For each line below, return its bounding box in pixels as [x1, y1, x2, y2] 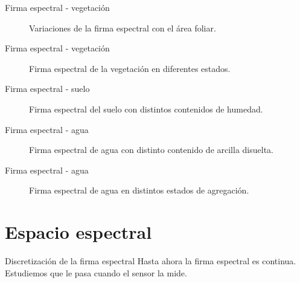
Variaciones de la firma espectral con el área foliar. [29, 21, 216, 34]
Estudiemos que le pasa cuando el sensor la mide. [5, 266, 187, 279]
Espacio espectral [5, 220, 152, 244]
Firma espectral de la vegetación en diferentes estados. [29, 62, 231, 74]
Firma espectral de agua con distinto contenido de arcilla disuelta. [29, 143, 273, 156]
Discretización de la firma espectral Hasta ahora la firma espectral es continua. [5, 255, 296, 267]
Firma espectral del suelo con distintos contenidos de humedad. [29, 102, 263, 115]
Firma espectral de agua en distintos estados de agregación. [29, 184, 249, 197]
